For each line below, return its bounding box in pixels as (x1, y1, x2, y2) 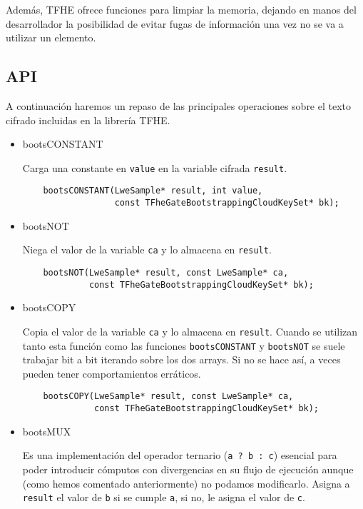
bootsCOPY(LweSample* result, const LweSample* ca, (43, 391, 294, 402)
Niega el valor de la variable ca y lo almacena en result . (22, 242, 272, 257)
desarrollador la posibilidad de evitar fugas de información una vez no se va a (6, 16, 344, 31)
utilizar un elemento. (6, 30, 96, 45)
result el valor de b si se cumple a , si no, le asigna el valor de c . (22, 490, 305, 505)
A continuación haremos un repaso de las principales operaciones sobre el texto (6, 98, 352, 113)
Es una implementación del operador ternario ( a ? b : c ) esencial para (22, 448, 337, 463)
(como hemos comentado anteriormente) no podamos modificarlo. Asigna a (22, 475, 350, 490)
